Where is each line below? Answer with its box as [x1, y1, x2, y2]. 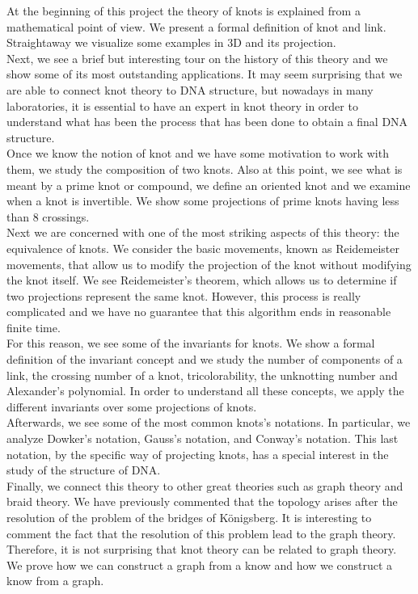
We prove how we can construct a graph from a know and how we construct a [6, 556, 393, 573]
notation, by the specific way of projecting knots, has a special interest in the [6, 445, 389, 462]
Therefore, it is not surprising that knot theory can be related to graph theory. [6, 541, 397, 558]
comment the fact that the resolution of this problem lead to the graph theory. [6, 524, 396, 541]
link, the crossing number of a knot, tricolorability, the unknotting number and [6, 366, 398, 383]
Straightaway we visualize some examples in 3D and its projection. [6, 34, 336, 51]
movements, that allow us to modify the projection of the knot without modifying [6, 255, 412, 272]
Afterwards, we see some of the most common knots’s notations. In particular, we [6, 414, 411, 431]
